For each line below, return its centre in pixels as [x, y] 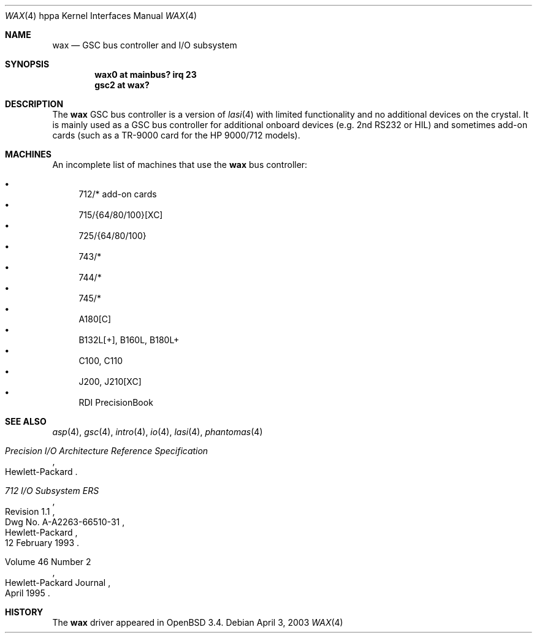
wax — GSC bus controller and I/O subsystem [145, 45]
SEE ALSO [26, 421]
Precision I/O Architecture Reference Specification [107, 451]
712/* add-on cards [118, 194]
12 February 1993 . [42, 543]
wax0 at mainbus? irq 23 [146, 74]
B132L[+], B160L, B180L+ [129, 340]
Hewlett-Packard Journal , [58, 583]
